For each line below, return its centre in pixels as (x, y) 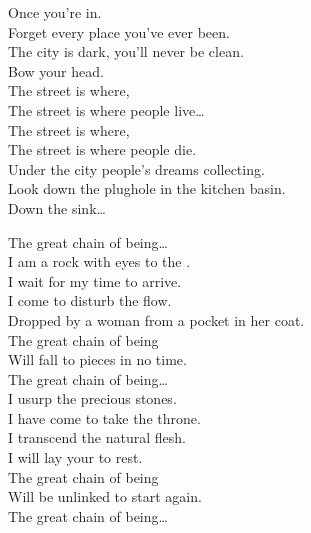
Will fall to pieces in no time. (97, 359)
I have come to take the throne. (104, 417)
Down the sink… (57, 207)
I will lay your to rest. (75, 457)
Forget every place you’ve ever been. (119, 31)
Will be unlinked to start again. (105, 496)
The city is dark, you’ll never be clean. (126, 51)
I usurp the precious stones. (92, 398)
